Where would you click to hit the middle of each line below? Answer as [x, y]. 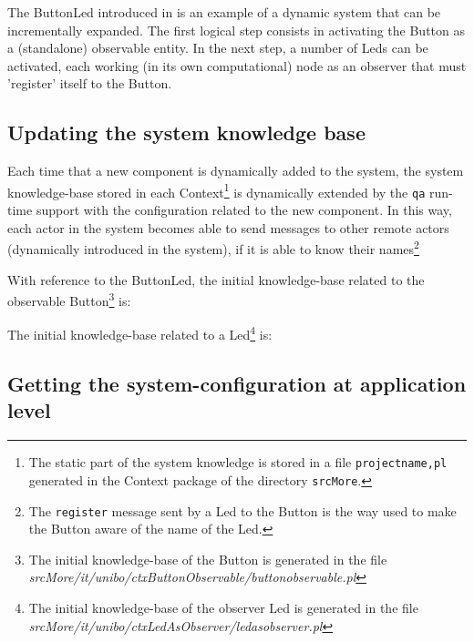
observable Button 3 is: [69, 299]
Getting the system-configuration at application [237, 383]
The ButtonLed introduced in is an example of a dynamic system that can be [224, 12]
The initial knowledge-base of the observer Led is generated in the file [223, 607]
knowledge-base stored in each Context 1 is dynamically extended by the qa [216, 190]
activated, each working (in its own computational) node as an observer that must [237, 65]
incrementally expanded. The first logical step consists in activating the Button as [236, 30]
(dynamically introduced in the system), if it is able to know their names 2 [213, 247]
